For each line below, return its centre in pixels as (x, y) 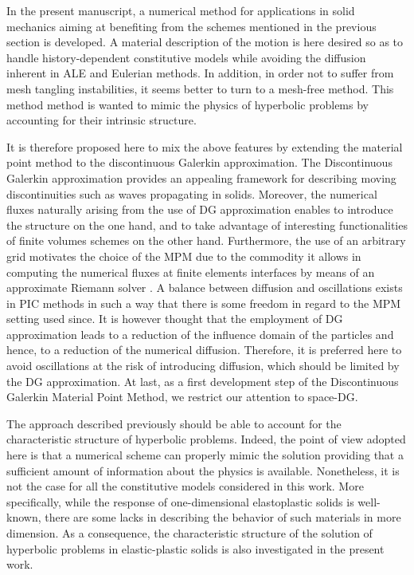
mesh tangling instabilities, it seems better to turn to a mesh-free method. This (200, 88)
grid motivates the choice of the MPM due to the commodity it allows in (184, 256)
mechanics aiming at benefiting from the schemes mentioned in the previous (191, 26)
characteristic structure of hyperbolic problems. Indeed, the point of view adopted (206, 439)
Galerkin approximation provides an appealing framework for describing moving (201, 177)
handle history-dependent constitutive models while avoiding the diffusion (186, 57)
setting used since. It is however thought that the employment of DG (175, 319)
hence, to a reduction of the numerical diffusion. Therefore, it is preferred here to (204, 350)
